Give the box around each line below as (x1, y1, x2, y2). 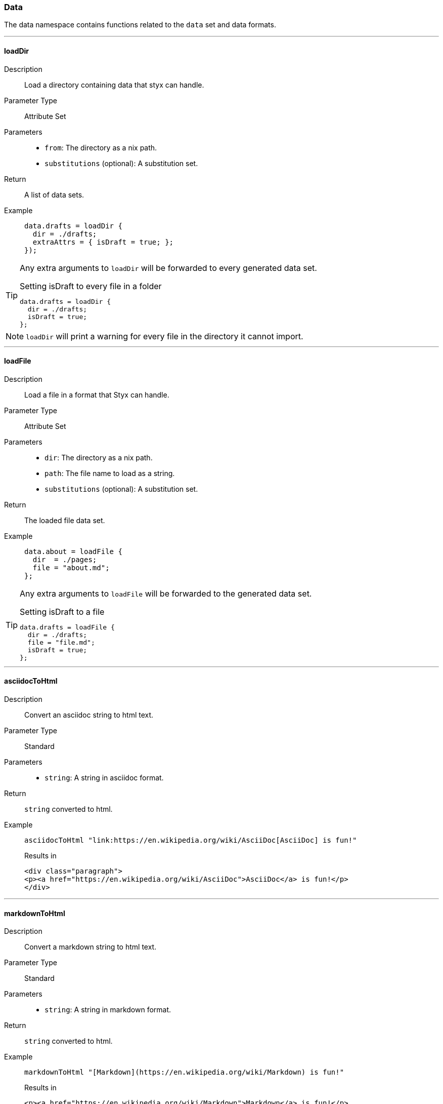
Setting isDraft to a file (20, 606, 105, 617)
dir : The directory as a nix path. (45, 453, 153, 462)
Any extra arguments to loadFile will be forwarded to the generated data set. (20, 588, 312, 599)
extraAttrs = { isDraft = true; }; (32, 238, 174, 246)
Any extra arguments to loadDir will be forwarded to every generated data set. (20, 262, 317, 273)
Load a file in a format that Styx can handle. (24, 390, 169, 399)
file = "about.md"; (32, 563, 110, 572)
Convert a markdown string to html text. (24, 942, 157, 952)
